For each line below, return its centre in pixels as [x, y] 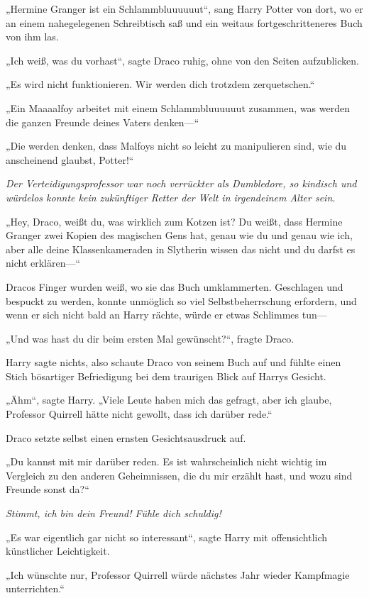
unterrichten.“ [35, 588]
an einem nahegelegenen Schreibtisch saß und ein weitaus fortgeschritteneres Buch [184, 22]
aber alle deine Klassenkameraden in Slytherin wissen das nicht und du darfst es [181, 249]
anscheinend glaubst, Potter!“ [70, 159]
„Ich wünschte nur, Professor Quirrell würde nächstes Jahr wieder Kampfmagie [178, 574]
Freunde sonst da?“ [48, 489]
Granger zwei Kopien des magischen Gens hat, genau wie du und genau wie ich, [179, 235]
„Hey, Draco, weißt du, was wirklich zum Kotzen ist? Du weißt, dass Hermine [174, 221]
